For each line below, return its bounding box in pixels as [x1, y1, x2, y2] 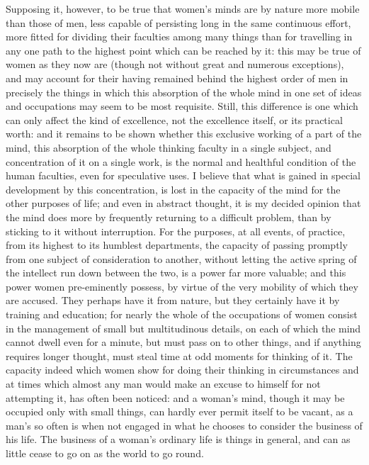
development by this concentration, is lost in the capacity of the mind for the [6, 181, 341, 196]
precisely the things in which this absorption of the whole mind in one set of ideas [6, 84, 362, 99]
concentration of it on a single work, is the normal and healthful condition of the [6, 154, 356, 169]
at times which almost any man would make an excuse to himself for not [6, 376, 321, 391]
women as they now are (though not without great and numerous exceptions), [6, 57, 344, 72]
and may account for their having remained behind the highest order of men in [6, 70, 348, 85]
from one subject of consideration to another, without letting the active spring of [6, 251, 357, 266]
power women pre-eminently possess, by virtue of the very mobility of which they [6, 279, 358, 293]
